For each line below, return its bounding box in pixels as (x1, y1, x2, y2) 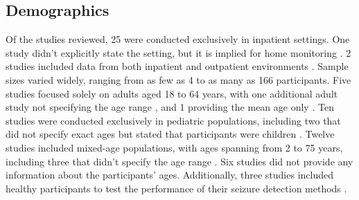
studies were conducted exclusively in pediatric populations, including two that (6, 113, 341, 127)
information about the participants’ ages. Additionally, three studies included (6, 167, 334, 182)
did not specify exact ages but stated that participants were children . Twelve (6, 127, 335, 141)
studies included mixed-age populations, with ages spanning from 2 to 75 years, (6, 140, 343, 154)
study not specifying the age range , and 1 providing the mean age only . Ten (6, 100, 334, 114)
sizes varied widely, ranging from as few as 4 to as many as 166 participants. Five (6, 72, 351, 87)
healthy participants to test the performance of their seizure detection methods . (6, 181, 347, 195)
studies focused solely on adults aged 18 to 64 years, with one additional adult (6, 86, 338, 100)
